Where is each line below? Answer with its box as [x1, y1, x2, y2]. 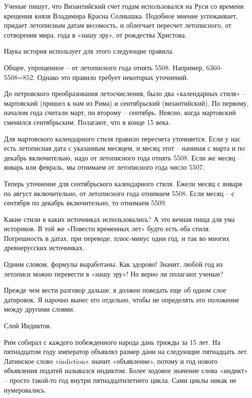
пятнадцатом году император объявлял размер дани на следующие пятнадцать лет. [4, 346, 249, 357]
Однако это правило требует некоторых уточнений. [37, 72, 189, 82]
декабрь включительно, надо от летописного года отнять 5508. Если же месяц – [4, 152, 241, 162]
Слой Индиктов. [4, 320, 52, 331]
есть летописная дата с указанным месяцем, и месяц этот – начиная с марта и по [4, 143, 245, 153]
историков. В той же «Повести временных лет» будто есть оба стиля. [4, 223, 211, 234]
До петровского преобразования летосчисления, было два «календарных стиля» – [4, 88, 246, 99]
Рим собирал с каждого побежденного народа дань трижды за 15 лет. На [4, 337, 220, 347]
